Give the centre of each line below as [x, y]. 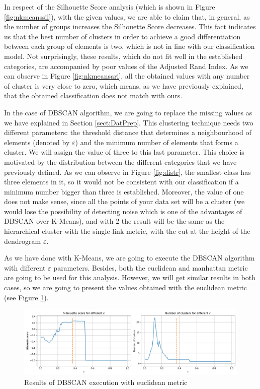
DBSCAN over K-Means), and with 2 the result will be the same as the [114, 221]
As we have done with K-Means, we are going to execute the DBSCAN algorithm [129, 258]
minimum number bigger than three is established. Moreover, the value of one [124, 191]
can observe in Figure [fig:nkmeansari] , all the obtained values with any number [127, 76]
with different [25, 267]
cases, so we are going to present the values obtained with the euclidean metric [126, 287]
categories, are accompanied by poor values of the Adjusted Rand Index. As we [126, 66]
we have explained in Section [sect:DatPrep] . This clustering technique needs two [129, 122]
